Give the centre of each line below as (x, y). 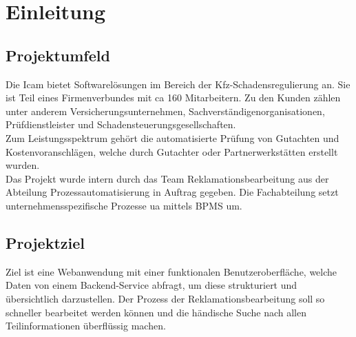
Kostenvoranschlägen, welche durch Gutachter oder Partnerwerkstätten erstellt (172, 151)
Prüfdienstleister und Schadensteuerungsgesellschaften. (121, 124)
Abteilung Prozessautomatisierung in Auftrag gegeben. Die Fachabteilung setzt (172, 192)
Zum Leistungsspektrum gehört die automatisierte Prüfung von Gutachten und (172, 137)
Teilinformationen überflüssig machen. (86, 326)
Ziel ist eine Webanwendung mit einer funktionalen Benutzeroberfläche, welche (171, 271)
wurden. (23, 165)
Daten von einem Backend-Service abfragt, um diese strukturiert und (151, 285)
